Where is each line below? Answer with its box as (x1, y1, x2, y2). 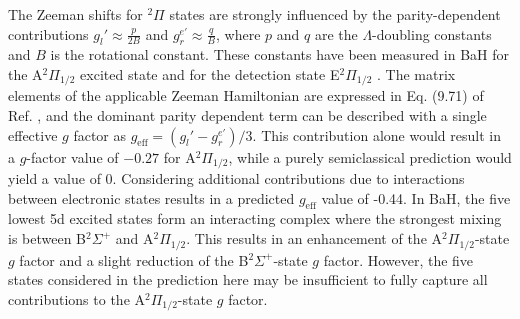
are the (314, 23, 358, 44)
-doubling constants (372, 23, 492, 44)
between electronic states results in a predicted (8, 187, 295, 208)
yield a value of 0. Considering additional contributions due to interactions (8, 168, 465, 189)
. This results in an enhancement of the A (186, 228, 443, 249)
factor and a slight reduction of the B (19, 249, 249, 270)
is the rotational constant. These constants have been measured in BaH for (50, 44, 509, 65)
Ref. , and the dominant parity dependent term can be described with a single (8, 105, 487, 126)
